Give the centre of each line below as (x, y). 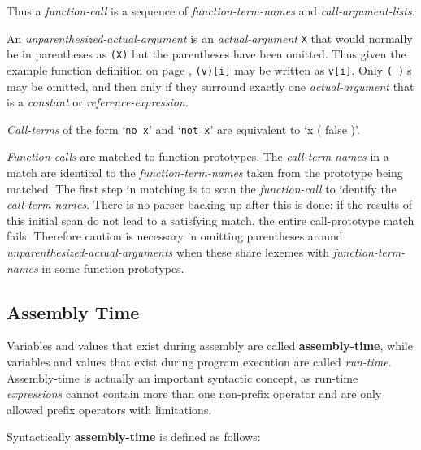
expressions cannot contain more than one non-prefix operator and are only (194, 394)
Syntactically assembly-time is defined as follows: (134, 437)
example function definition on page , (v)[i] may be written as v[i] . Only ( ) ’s (209, 69)
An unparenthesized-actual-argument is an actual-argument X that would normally (210, 38)
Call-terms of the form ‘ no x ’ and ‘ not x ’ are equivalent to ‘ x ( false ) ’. (183, 129)
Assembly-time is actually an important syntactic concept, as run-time (182, 377)
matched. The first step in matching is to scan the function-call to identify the (202, 188)
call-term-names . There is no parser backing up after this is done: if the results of (210, 204)
